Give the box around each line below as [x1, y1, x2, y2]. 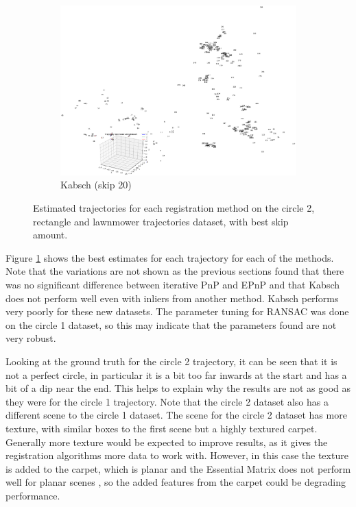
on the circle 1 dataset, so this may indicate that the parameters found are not [5, 317, 337, 332]
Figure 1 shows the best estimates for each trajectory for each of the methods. [5, 250, 334, 264]
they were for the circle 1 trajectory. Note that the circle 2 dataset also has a [5, 394, 329, 408]
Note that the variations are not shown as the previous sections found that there [5, 264, 344, 278]
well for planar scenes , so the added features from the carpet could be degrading [5, 475, 346, 489]
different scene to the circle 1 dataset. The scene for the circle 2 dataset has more [5, 408, 347, 422]
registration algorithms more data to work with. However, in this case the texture [5, 448, 348, 462]
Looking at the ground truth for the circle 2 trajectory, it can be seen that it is [5, 354, 337, 368]
